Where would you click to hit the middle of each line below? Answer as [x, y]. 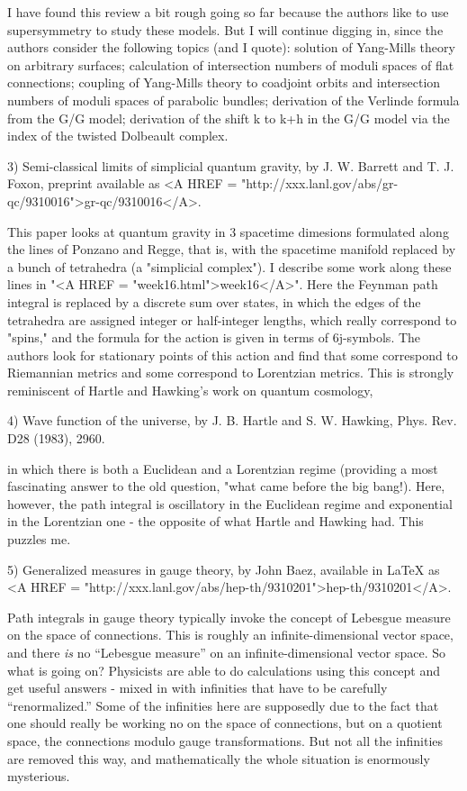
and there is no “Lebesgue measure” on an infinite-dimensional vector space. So [227, 652]
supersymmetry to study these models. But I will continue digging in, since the [225, 29]
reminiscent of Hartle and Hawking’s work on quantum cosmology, [190, 390]
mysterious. [39, 776]
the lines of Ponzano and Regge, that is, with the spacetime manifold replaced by [232, 249]
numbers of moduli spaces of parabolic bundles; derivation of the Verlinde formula [233, 100]
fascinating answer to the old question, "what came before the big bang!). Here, [226, 486]
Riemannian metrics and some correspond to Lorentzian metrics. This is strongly [231, 373]
